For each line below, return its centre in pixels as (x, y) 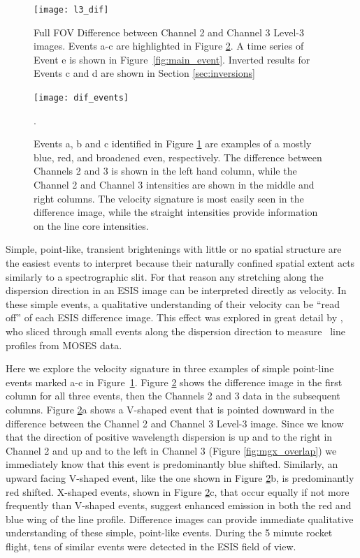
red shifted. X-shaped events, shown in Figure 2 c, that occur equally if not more (178, 491)
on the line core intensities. (91, 225)
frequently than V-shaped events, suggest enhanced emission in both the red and (179, 505)
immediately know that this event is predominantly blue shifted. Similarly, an (172, 464)
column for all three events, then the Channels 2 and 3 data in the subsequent (173, 396)
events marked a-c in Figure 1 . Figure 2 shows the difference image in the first (174, 382)
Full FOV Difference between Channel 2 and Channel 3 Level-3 (169, 32)
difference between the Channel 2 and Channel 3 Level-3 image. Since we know (175, 423)
